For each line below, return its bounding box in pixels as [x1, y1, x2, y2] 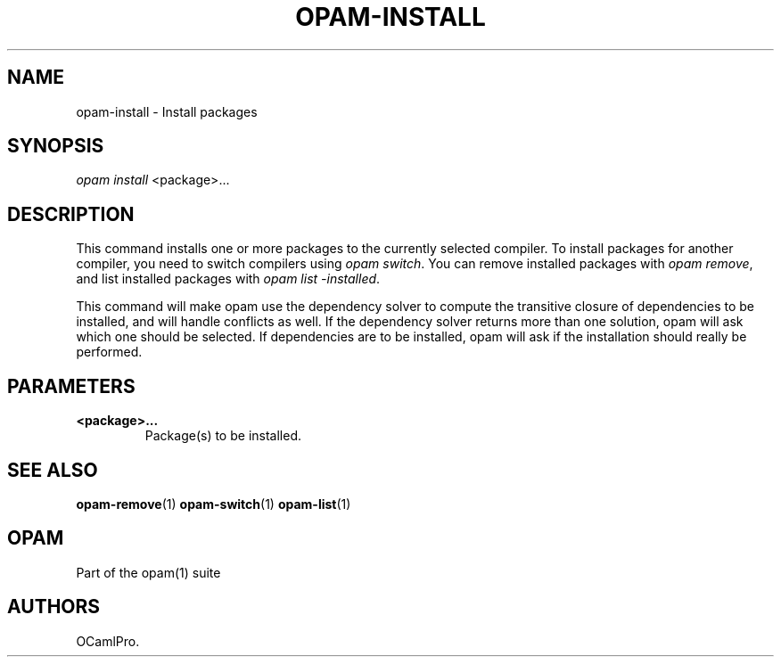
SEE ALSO [7, 458, 98, 481]
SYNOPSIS [7, 135, 104, 158]
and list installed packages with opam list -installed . [76, 271, 381, 287]
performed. [76, 344, 143, 360]
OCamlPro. [76, 633, 140, 649]
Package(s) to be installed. [144, 428, 301, 444]
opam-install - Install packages [76, 103, 258, 119]
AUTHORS [7, 595, 101, 619]
